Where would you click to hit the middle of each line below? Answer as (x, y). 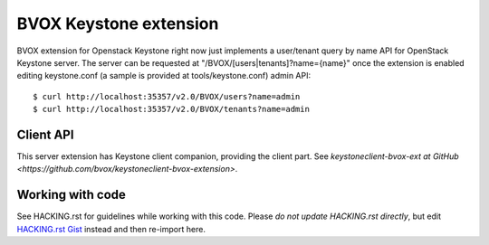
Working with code (72, 195)
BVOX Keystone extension (118, 24)
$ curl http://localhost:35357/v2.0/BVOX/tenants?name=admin (171, 109)
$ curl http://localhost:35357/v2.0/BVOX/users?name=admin (167, 96)
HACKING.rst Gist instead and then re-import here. (111, 229)
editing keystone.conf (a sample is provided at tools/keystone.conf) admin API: (164, 76)
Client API (45, 134)
